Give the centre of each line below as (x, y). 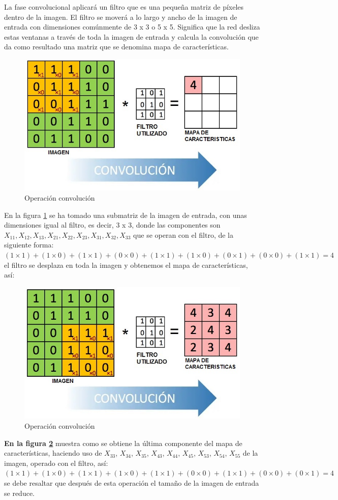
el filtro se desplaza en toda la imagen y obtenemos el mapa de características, (126, 265)
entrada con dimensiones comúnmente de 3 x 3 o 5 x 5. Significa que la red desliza (132, 27)
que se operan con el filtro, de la (183, 234)
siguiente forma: (29, 245)
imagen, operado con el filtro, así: (56, 463)
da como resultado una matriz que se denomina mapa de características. (116, 47)
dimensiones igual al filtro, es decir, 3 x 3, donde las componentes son (112, 225)
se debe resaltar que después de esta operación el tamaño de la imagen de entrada (132, 482)
